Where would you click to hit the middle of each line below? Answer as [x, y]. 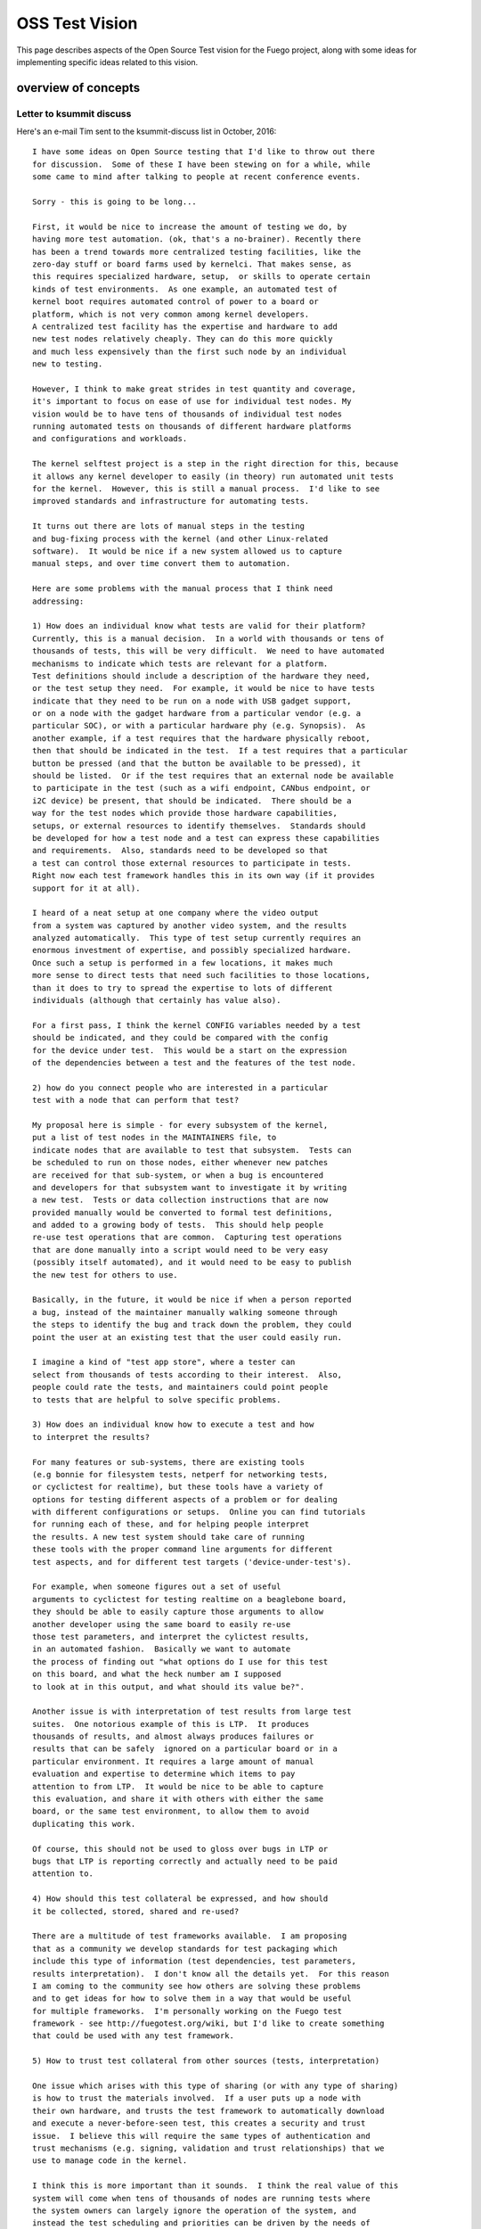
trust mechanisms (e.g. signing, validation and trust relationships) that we [208, 2148]
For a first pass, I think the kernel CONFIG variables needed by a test [197, 1025]
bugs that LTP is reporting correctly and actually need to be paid [185, 1861]
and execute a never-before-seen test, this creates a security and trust [199, 2123]
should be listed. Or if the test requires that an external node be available [213, 776]
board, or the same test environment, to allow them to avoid [171, 1811]
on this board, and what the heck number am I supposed [157, 1674]
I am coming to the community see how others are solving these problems [197, 1986]
